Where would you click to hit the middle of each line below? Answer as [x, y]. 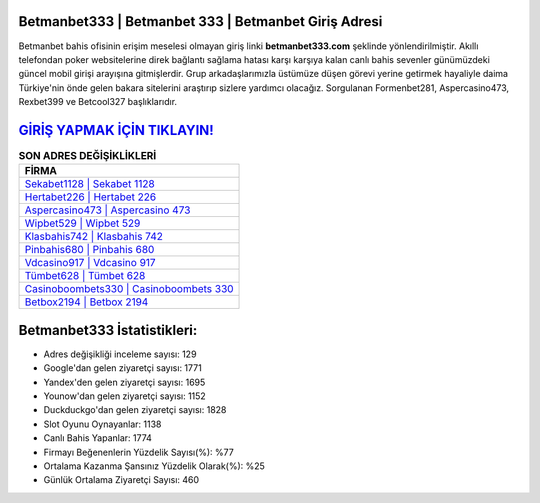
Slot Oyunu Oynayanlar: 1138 [102, 424]
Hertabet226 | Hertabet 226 [90, 197]
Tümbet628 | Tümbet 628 [85, 276]
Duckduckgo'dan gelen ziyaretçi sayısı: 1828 [135, 410]
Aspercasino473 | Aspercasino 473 [107, 210]
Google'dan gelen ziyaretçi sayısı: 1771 [122, 368]
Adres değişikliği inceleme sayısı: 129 [120, 354]
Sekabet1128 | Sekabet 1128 [89, 184]
